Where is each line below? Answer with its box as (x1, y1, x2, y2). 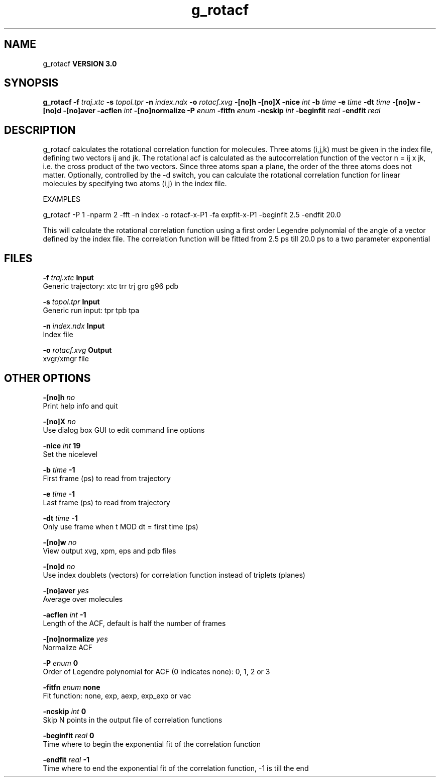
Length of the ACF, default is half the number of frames (43, 618, 226, 628)
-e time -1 (43, 489, 75, 498)
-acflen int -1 (43, 610, 86, 619)
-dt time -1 (43, 513, 78, 522)
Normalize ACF (43, 643, 93, 652)
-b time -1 (43, 465, 75, 474)
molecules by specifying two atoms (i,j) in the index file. (43, 179, 227, 188)
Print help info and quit (43, 401, 118, 410)
